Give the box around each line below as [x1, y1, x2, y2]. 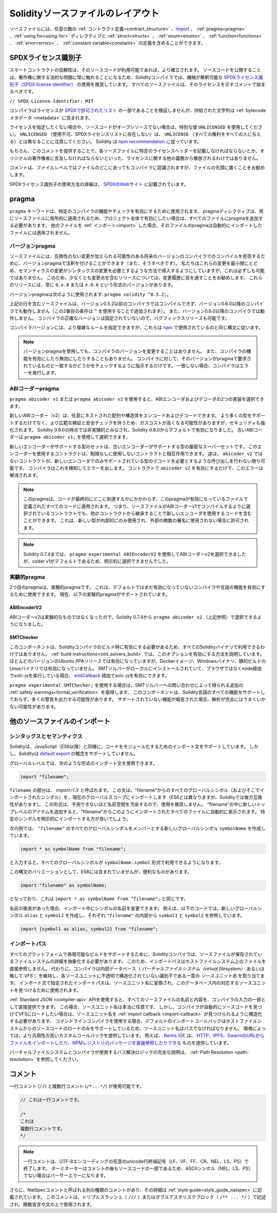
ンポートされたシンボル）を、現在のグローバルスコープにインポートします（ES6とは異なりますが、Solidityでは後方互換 [9, 794, 263, 800]
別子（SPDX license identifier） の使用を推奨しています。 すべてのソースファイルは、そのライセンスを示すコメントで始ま [9, 81, 266, 87]
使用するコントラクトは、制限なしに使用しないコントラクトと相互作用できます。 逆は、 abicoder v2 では [36, 451, 263, 457]
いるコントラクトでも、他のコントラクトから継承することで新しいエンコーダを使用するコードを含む [41, 510, 252, 516]
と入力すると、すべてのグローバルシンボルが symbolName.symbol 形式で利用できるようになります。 [9, 860, 223, 865]
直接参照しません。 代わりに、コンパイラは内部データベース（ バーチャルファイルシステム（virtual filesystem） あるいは [9, 965, 265, 972]
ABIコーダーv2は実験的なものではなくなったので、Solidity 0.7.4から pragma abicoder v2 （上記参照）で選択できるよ [9, 614, 262, 620]
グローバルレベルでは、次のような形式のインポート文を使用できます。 [9, 760, 157, 766]
